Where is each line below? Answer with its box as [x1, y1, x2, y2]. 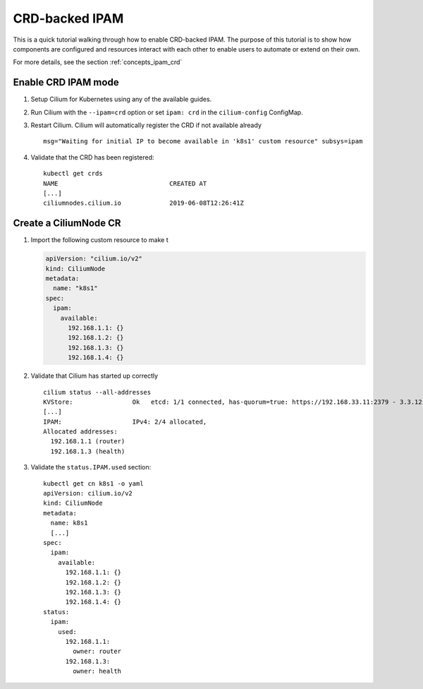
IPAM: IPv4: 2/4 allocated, [43, 417, 207, 426]
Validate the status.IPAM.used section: [30, 463, 152, 472]
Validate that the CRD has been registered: [30, 152, 154, 162]
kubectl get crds [43, 169, 103, 178]
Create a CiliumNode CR [13, 217, 121, 229]
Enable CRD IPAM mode [13, 76, 119, 88]
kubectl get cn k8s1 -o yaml [43, 479, 144, 487]
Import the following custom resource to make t [30, 236, 168, 244]
